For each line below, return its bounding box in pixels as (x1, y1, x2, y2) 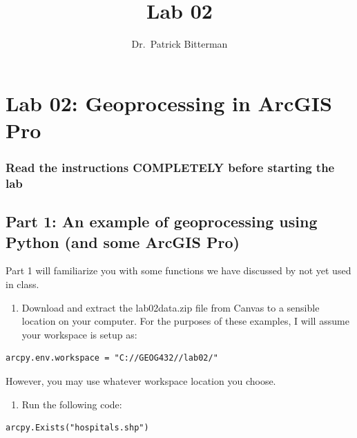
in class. (6, 277, 39, 292)
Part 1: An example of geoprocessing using (6, 211, 318, 232)
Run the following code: (21, 397, 122, 411)
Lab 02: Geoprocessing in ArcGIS (6, 88, 332, 117)
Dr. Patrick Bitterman (131, 37, 228, 51)
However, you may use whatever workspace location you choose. (6, 374, 276, 388)
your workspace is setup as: (21, 327, 137, 341)
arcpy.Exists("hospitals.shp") (6, 423, 149, 433)
